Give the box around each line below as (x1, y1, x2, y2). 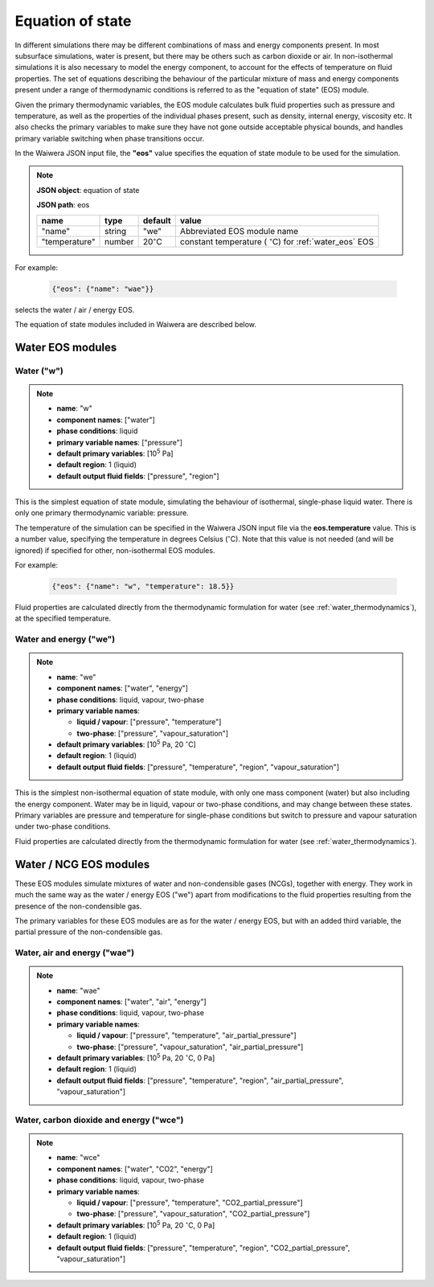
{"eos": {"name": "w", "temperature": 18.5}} (51, 582, 235, 591)
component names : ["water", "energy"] (56, 683, 189, 693)
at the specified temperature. (14, 613, 112, 623)
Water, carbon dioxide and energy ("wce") (14, 1114, 184, 1125)
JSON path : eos (36, 200, 90, 210)
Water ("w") (14, 365, 63, 376)
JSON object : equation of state (36, 185, 140, 195)
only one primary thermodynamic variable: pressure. (14, 508, 189, 518)
